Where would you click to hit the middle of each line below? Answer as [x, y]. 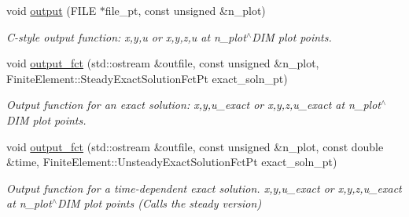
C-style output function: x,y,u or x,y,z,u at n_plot [126, 36]
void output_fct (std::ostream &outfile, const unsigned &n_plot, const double [195, 146]
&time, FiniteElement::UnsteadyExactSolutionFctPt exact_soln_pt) [172, 162]
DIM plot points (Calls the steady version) [159, 203]
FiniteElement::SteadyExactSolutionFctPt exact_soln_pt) [147, 78]
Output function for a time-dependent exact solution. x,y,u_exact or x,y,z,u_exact [204, 188]
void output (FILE [52, 10]
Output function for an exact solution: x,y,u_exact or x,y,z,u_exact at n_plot [193, 105]
